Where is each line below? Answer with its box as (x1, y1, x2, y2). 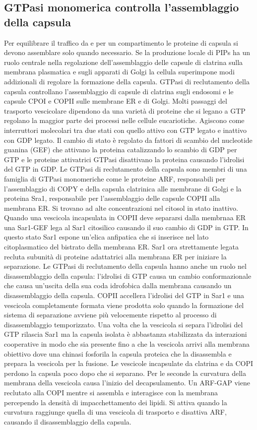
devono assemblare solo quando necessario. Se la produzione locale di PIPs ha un (4, 47, 251, 58)
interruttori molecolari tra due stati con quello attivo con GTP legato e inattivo (4, 124, 247, 135)
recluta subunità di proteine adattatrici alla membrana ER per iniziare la (4, 251, 227, 261)
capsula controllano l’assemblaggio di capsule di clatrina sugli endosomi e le (4, 86, 234, 96)
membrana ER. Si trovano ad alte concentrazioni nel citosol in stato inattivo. (4, 202, 238, 213)
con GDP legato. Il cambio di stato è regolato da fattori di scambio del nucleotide (4, 134, 253, 145)
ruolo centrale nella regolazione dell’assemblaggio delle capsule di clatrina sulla (4, 57, 243, 67)
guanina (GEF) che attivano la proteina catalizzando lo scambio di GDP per (4, 144, 237, 155)
